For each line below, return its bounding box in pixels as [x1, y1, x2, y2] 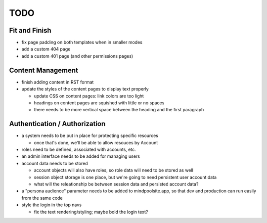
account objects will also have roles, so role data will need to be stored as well [34, 167, 194, 173]
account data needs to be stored [21, 160, 89, 166]
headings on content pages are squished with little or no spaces [34, 99, 165, 106]
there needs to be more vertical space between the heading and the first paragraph [34, 107, 204, 113]
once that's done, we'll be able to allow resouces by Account [34, 139, 158, 145]
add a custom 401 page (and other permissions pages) [21, 53, 133, 59]
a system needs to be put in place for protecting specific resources [21, 133, 158, 138]
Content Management [9, 66, 79, 74]
